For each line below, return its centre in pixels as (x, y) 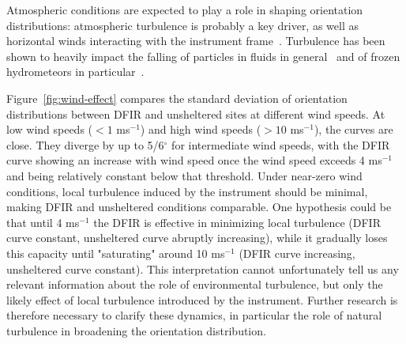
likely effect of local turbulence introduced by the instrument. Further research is (202, 299)
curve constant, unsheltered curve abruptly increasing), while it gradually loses (197, 238)
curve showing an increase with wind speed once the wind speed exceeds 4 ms (194, 160)
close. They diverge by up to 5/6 (85, 144)
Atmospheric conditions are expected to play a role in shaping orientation (185, 9)
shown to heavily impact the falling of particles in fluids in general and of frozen (203, 56)
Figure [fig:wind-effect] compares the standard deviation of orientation (177, 98)
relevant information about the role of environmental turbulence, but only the (195, 284)
